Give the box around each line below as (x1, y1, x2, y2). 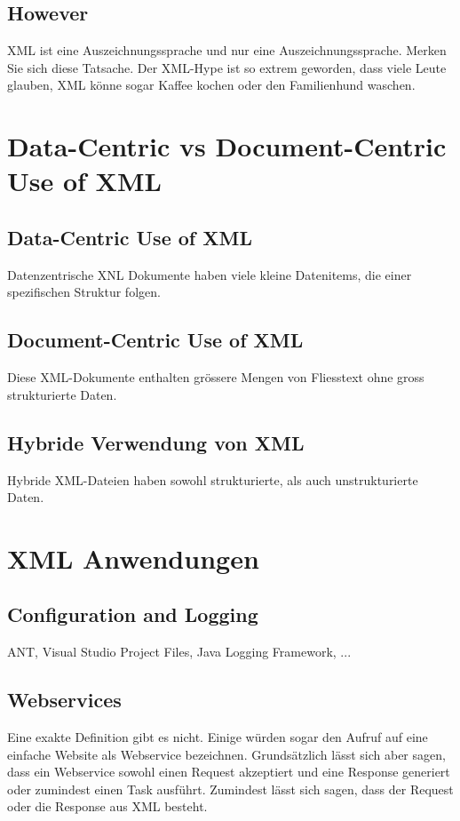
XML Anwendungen (7, 539, 259, 576)
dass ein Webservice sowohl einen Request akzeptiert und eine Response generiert (7, 762, 450, 781)
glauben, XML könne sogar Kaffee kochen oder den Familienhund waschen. (7, 76, 416, 94)
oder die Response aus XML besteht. (7, 797, 208, 816)
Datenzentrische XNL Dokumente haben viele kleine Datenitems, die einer (7, 265, 412, 283)
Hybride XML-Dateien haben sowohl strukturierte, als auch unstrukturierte (7, 470, 418, 489)
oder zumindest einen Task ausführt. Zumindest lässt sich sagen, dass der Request (7, 779, 454, 798)
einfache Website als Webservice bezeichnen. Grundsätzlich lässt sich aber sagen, (7, 745, 446, 763)
